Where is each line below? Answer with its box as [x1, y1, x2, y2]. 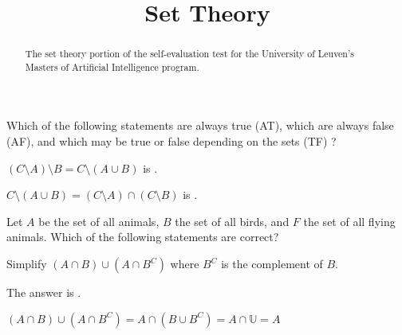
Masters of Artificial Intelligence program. [25, 60, 199, 73]
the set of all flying [303, 212, 396, 229]
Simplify [6, 255, 47, 272]
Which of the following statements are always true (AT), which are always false [6, 117, 394, 134]
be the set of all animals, [38, 212, 160, 229]
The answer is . [6, 284, 81, 301]
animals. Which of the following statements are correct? [6, 228, 279, 245]
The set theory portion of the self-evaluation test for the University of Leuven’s [25, 47, 354, 60]
